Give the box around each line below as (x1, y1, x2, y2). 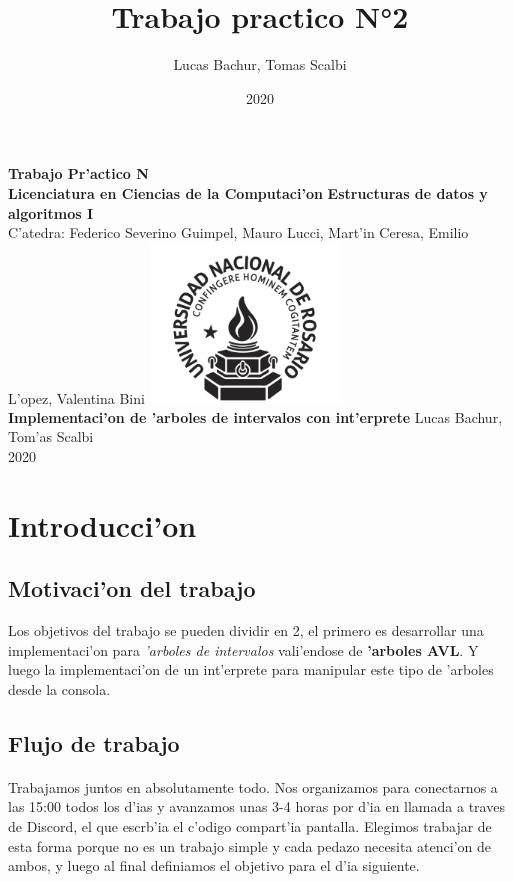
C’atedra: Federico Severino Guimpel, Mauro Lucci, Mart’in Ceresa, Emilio (8, 222, 469, 243)
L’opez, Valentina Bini (8, 387, 145, 408)
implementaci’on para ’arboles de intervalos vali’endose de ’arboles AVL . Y (8, 639, 479, 660)
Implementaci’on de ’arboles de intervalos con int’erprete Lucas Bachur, (8, 406, 503, 427)
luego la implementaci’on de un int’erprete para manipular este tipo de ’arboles (8, 659, 494, 680)
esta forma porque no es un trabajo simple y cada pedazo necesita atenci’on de (8, 835, 492, 856)
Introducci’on (8, 504, 197, 545)
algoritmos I (8, 202, 94, 223)
